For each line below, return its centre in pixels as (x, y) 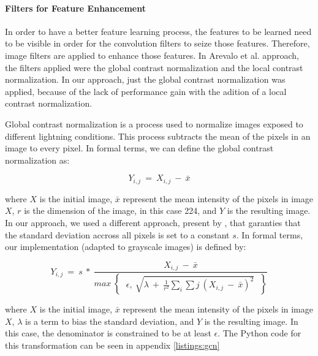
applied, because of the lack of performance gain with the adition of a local (146, 91)
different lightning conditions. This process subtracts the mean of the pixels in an (158, 136)
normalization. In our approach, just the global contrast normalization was (145, 79)
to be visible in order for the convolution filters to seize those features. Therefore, (157, 43)
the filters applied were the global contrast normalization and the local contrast (154, 67)
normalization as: (37, 160)
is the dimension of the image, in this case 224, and (120, 210)
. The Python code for (259, 333)
